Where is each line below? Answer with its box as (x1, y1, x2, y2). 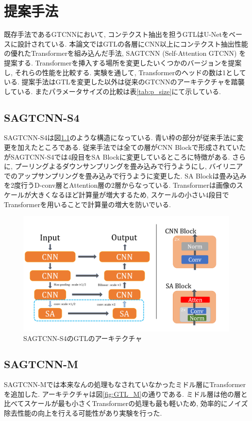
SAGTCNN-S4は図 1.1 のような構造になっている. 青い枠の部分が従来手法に (4, 132, 237, 143)
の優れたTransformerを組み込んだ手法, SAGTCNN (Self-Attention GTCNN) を (4, 48, 246, 58)
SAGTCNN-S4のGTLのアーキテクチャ (23, 333, 142, 343)
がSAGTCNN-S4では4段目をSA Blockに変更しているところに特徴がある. (4, 151, 230, 162)
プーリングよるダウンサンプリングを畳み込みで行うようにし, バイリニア (15, 161, 243, 171)
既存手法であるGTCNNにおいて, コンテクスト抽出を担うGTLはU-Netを (4, 29, 229, 39)
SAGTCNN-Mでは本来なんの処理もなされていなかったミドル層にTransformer (4, 379, 246, 389)
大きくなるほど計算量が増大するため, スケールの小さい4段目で (31, 190, 229, 200)
